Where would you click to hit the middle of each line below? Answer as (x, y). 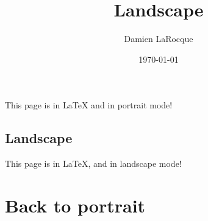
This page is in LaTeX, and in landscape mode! (93, 163)
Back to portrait (75, 205)
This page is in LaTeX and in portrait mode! (89, 105)
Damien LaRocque (159, 39)
